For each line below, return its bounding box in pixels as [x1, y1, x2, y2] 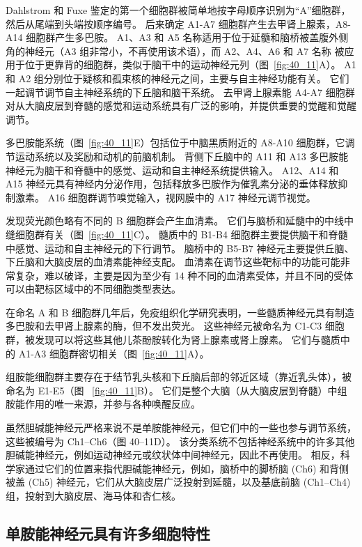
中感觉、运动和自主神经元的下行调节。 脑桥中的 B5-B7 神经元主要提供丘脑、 [6, 240, 354, 255]
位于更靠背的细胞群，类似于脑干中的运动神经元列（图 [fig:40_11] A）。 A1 [24, 57, 356, 72]
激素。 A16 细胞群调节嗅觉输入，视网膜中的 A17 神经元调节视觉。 [15, 190, 316, 204]
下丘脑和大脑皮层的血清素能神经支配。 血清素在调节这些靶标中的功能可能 [6, 254, 340, 269]
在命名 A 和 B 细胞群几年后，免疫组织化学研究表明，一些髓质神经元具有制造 [6, 305, 355, 319]
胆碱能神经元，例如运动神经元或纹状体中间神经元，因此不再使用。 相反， [6, 447, 340, 462]
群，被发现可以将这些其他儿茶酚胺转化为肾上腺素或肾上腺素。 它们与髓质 [6, 332, 340, 347]
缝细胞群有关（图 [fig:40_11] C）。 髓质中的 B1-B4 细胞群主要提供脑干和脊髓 [6, 226, 348, 241]
